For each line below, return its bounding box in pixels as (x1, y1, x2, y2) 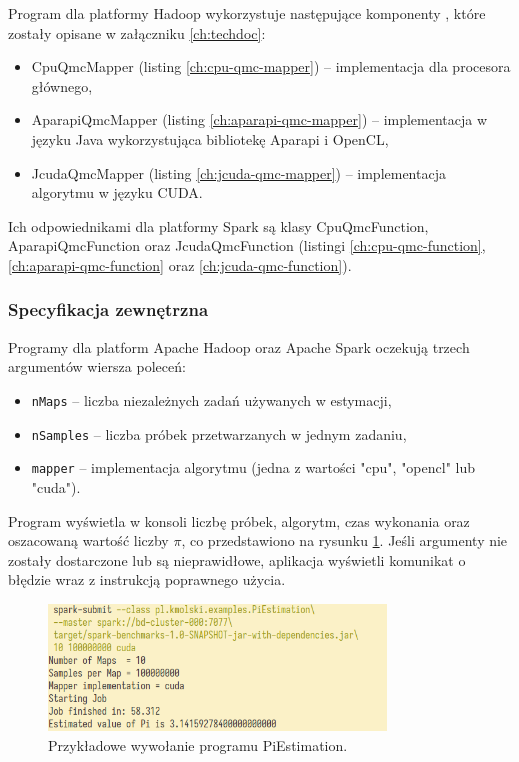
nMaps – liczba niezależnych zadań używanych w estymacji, (31, 389, 392, 410)
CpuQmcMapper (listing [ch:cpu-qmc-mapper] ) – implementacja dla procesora (31, 56, 511, 77)
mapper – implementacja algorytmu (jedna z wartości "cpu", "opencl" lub (31, 457, 476, 478)
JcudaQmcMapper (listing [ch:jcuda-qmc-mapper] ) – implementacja (31, 162, 446, 183)
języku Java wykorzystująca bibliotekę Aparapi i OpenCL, (31, 128, 389, 149)
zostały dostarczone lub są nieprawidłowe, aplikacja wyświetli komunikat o (8, 549, 466, 570)
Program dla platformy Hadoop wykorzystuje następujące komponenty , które (8, 3, 486, 23)
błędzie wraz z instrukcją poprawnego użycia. (8, 569, 286, 590)
